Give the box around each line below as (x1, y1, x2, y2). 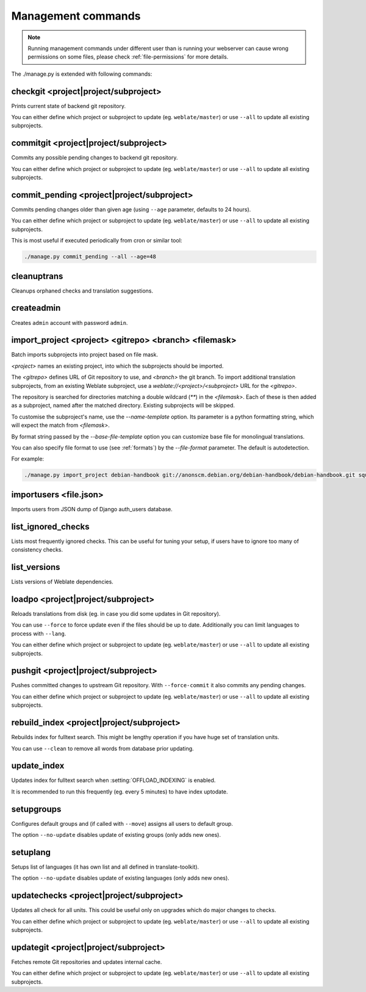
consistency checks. (11, 546, 63, 553)
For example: (11, 455, 45, 462)
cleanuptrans (11, 271, 63, 281)
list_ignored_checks (11, 521, 90, 531)
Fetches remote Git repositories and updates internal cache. (11, 958, 162, 965)
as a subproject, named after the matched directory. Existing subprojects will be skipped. (11, 402, 235, 409)
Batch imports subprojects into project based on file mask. (11, 351, 159, 359)
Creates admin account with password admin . (11, 319, 128, 326)
